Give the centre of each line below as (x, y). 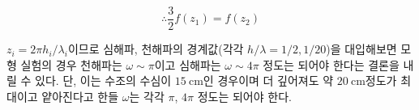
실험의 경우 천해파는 (71, 64)
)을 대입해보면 (361, 49)
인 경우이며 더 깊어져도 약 (268, 80)
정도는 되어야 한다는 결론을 (331, 64)
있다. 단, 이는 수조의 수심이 (103, 80)
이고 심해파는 (188, 64)
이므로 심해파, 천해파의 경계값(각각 (156, 49)
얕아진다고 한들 (80, 96)
